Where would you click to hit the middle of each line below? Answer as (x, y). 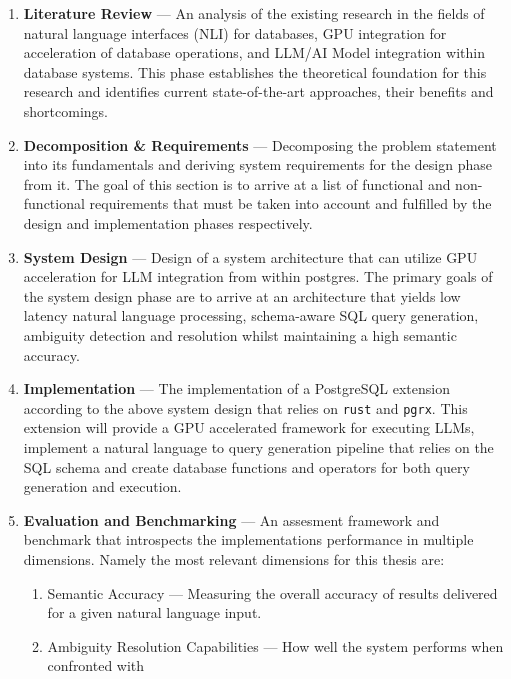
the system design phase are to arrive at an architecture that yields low (242, 295)
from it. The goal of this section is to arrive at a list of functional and (237, 183)
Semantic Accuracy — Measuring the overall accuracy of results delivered (272, 592)
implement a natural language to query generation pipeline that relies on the (258, 446)
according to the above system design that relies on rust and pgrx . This (245, 407)
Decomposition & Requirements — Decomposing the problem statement (260, 144)
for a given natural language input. (154, 612)
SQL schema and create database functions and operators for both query (246, 466)
